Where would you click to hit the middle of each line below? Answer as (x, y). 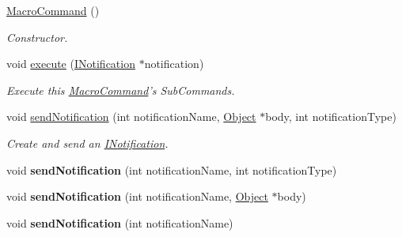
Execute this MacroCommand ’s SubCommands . (121, 90)
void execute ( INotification (71, 64)
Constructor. (37, 37)
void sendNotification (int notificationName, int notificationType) (172, 169)
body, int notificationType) (331, 117)
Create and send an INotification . (87, 143)
